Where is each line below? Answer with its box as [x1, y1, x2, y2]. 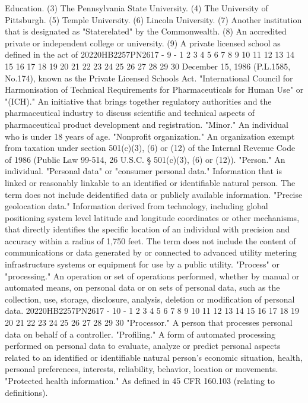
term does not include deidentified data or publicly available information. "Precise [5, 188, 303, 200]
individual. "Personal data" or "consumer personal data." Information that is [5, 165, 282, 177]
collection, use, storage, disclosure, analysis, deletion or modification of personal [5, 292, 295, 305]
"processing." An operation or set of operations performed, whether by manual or [5, 269, 300, 282]
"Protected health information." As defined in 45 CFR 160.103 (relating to [5, 374, 275, 386]
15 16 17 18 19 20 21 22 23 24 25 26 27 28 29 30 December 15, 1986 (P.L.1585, [5, 59, 291, 72]
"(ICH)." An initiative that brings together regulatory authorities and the [5, 95, 272, 107]
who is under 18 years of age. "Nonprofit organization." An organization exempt [5, 130, 295, 142]
